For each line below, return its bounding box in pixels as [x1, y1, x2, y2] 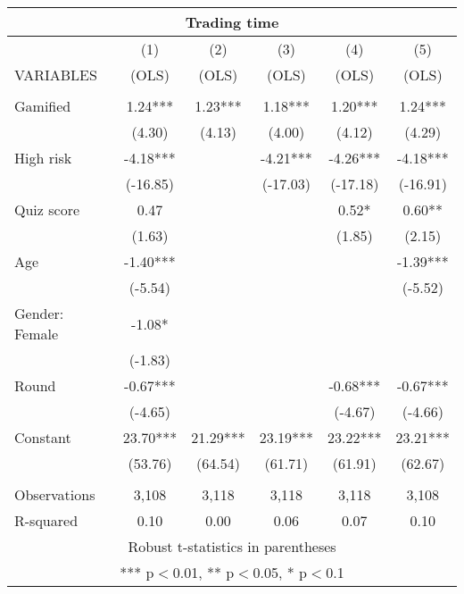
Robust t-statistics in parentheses [128, 536, 336, 556]
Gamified [14, 96, 71, 116]
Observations [14, 484, 95, 505]
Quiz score [14, 199, 80, 220]
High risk [14, 147, 72, 168]
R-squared [14, 510, 79, 531]
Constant [14, 427, 71, 448]
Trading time [185, 12, 279, 32]
